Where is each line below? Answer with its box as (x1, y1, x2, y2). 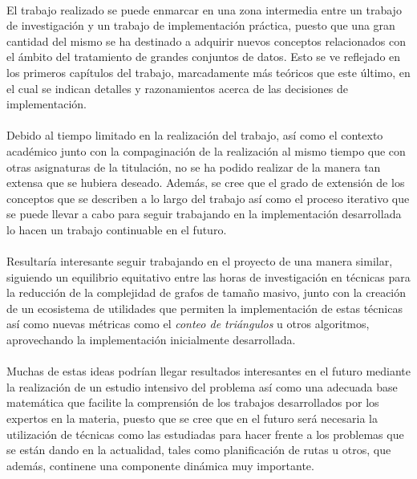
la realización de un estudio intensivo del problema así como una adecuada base (6, 378, 398, 395)
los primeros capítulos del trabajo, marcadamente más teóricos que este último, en (6, 63, 411, 80)
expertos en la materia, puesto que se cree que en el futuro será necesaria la (6, 410, 378, 427)
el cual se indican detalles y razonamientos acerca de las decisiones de (6, 79, 348, 96)
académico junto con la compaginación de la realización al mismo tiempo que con (6, 142, 406, 159)
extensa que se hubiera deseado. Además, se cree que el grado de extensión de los (6, 174, 405, 191)
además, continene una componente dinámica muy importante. (6, 457, 314, 473)
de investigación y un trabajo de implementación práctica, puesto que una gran (6, 17, 395, 34)
